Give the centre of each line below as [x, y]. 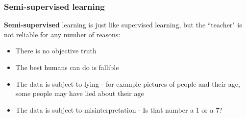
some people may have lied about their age [80, 93]
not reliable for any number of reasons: [62, 34]
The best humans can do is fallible [67, 67]
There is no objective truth [56, 51]
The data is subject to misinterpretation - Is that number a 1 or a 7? [119, 109]
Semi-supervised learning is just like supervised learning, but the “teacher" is [123, 25]
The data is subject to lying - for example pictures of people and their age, [128, 83]
